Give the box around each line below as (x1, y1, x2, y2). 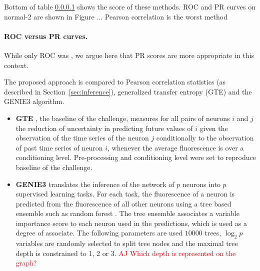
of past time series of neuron (15, 142, 103, 152)
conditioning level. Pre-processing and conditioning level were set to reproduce (15, 152, 256, 162)
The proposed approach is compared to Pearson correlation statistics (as (4, 76, 226, 87)
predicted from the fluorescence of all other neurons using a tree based (15, 198, 231, 208)
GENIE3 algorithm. (4, 96, 64, 106)
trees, (204, 227, 221, 238)
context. (4, 59, 28, 70)
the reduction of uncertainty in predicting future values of (15, 122, 193, 133)
